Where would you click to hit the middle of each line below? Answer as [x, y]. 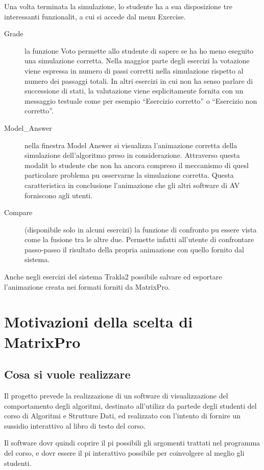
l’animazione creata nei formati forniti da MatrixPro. [87, 286]
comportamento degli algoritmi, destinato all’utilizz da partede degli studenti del [130, 405]
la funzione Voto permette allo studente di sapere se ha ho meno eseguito [139, 50]
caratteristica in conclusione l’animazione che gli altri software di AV [132, 185]
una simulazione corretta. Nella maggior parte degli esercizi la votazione [137, 61]
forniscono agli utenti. [59, 195]
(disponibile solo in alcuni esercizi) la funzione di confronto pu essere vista [141, 229]
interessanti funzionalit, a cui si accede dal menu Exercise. [95, 16]
